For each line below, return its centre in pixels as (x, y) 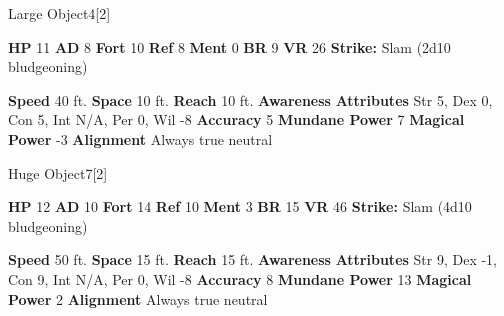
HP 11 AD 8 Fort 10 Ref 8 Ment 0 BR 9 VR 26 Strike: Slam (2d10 (229, 46)
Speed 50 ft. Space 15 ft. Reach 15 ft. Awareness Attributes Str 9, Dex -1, (252, 259)
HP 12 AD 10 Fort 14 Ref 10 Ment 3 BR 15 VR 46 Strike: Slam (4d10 (240, 206)
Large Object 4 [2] (59, 13)
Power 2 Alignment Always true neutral (138, 298)
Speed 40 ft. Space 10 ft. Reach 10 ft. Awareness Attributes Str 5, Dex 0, (250, 99)
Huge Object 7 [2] (58, 172)
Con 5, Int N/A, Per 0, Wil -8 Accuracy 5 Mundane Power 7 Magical (236, 119)
